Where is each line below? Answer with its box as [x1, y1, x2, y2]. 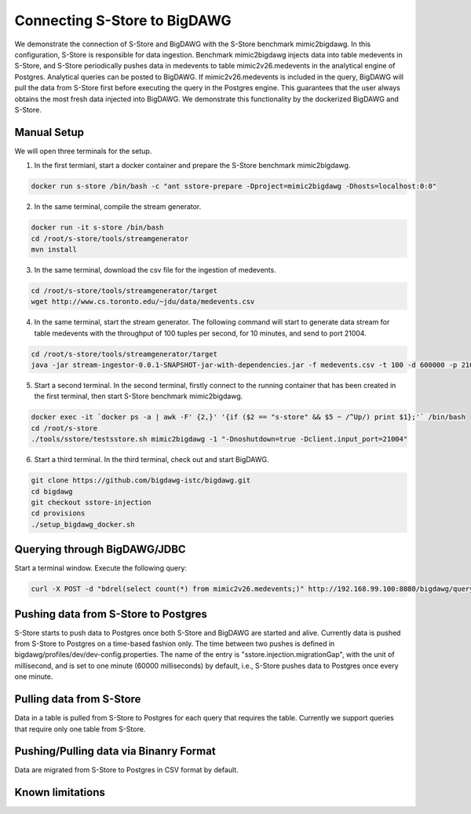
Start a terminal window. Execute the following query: [14, 563, 188, 573]
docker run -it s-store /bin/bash [31, 223, 164, 232]
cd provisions [31, 509, 86, 518]
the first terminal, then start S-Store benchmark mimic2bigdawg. [34, 391, 243, 401]
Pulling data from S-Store [14, 692, 141, 706]
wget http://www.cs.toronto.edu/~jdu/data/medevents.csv [31, 297, 255, 306]
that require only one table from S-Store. [14, 724, 146, 734]
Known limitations [14, 786, 105, 799]
